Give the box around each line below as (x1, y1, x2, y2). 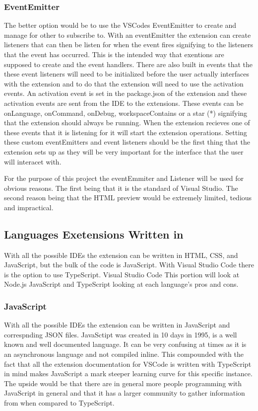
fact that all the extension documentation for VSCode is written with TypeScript (4, 358, 252, 369)
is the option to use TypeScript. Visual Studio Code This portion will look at (4, 269, 240, 279)
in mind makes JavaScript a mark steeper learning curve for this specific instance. (4, 368, 253, 379)
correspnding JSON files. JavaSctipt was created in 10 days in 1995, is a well (4, 329, 237, 339)
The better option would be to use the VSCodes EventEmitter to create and (4, 20, 237, 30)
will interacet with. (4, 156, 62, 166)
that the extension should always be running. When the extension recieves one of (4, 117, 250, 128)
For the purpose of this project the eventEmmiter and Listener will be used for (4, 173, 244, 183)
